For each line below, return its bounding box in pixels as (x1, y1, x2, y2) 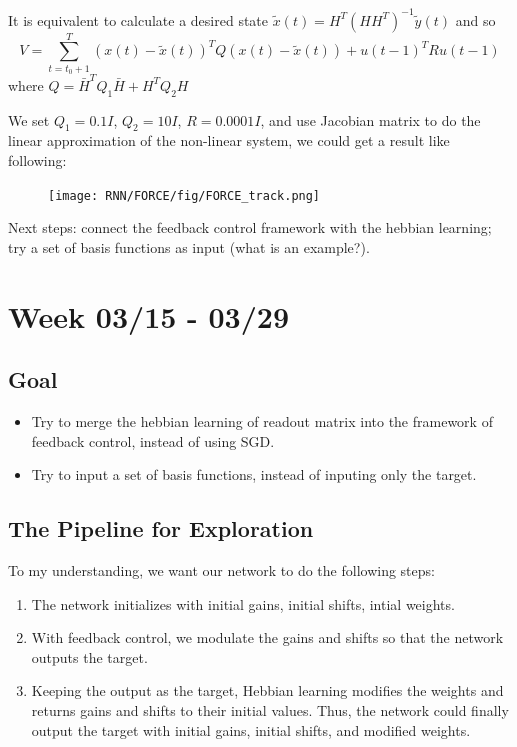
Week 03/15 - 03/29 (8, 295, 290, 336)
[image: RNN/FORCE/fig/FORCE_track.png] (48, 188, 321, 203)
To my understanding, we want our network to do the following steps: (8, 559, 435, 580)
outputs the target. (31, 646, 148, 667)
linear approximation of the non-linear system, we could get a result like (8, 130, 450, 151)
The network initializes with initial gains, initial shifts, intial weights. (31, 593, 455, 614)
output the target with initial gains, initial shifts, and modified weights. (31, 719, 471, 740)
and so (455, 9, 496, 30)
